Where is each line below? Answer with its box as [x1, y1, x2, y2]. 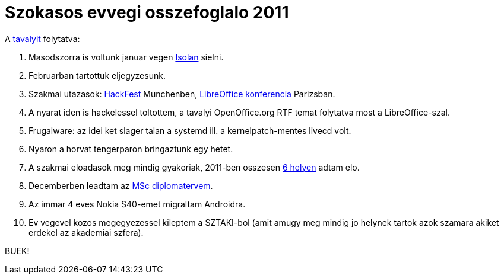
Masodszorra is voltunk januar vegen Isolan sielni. [28, 52, 224, 62]
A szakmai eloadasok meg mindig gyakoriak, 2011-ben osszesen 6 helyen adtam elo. [28, 162, 360, 172]
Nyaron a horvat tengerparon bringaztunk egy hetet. [28, 143, 233, 154]
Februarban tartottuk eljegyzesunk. [28, 70, 166, 81]
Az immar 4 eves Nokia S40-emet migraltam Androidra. [28, 198, 246, 209]
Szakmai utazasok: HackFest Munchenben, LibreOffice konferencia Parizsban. [28, 88, 335, 99]
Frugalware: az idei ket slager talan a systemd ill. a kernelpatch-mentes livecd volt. [28, 125, 351, 136]
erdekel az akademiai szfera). [28, 227, 144, 238]
